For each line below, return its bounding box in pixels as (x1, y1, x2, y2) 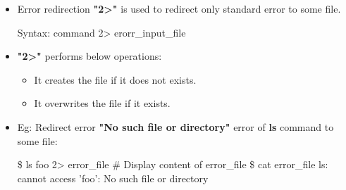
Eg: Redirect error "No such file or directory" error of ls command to (17, 119, 334, 134)
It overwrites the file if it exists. (34, 96, 171, 110)
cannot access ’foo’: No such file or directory (17, 170, 209, 185)
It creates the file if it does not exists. (34, 72, 197, 87)
